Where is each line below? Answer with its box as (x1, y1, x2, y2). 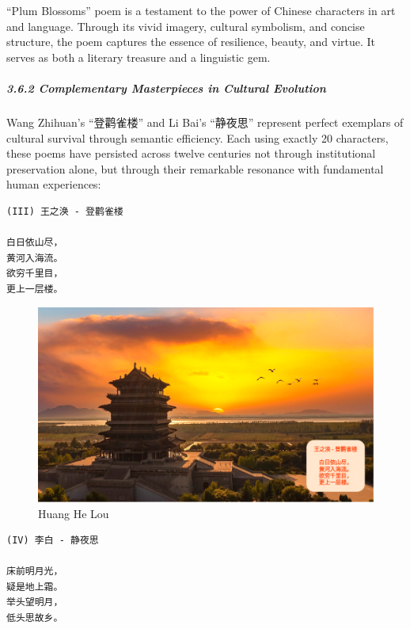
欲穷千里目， (6, 268, 63, 280)
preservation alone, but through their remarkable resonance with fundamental (6, 160, 384, 177)
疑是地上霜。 (6, 581, 63, 593)
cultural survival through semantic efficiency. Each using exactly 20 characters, (6, 129, 389, 146)
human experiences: (6, 176, 101, 193)
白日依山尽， (6, 237, 63, 249)
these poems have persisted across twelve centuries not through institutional (6, 145, 376, 162)
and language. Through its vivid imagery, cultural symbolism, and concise (6, 17, 365, 34)
